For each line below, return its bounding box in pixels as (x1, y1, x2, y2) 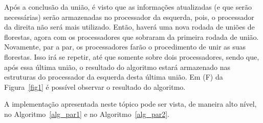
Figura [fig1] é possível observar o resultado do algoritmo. (4, 81, 186, 92)
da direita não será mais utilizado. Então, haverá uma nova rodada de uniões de (4, 21, 255, 32)
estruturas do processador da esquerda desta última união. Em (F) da (4, 71, 223, 82)
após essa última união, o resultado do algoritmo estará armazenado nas (4, 61, 230, 72)
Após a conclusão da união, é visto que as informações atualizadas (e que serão (4, 2, 252, 12)
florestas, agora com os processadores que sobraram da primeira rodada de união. (4, 31, 259, 42)
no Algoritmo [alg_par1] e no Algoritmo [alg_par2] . (4, 108, 170, 119)
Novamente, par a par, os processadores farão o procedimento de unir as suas (4, 41, 246, 52)
